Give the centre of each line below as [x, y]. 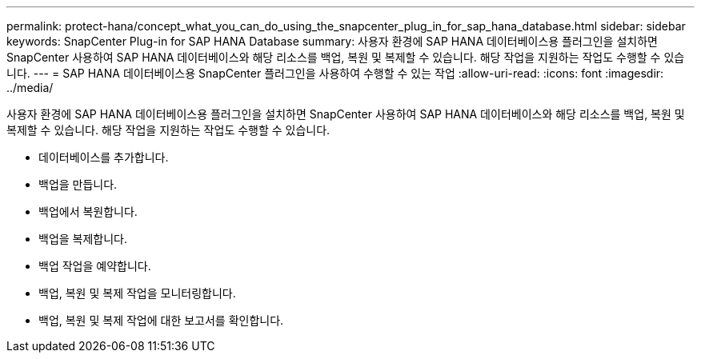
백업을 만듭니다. [78, 184]
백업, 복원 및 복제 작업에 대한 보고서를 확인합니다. [161, 320]
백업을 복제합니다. [83, 239]
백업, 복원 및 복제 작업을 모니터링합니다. [137, 293]
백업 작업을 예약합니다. [95, 266]
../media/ [30, 88]
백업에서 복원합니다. [88, 211]
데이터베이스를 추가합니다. [104, 157]
